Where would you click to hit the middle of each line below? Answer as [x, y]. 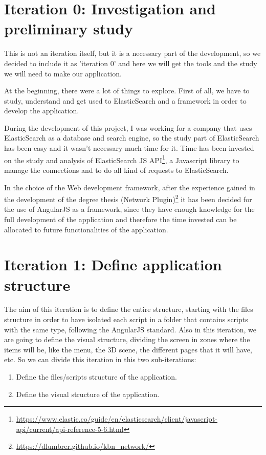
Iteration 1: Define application [113, 264]
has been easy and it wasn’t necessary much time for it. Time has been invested [129, 148]
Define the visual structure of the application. [88, 394]
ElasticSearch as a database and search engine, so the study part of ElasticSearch [132, 138]
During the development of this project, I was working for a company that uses [128, 127]
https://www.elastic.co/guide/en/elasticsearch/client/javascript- [117, 419]
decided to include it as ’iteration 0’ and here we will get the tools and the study [131, 63]
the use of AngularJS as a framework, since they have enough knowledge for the [129, 209]
